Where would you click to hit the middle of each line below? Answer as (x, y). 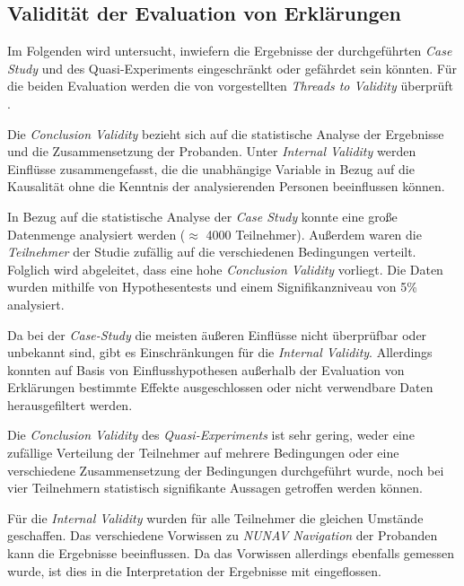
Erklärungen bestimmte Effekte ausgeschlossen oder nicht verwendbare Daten (220, 387)
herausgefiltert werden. (70, 404)
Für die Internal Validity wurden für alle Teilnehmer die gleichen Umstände (215, 517)
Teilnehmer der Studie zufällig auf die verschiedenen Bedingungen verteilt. (212, 252)
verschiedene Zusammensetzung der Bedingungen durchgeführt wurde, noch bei (226, 470)
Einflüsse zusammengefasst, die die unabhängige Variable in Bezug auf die (211, 168)
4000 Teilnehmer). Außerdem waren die (314, 234)
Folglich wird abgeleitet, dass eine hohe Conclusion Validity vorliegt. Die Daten (225, 269)
